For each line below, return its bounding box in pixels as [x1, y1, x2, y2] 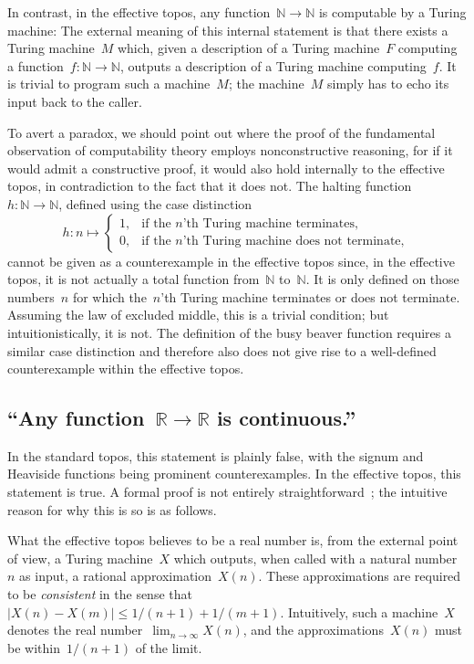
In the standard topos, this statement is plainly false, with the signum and [7, 446, 424, 465]
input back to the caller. [7, 91, 142, 111]
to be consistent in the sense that [7, 585, 192, 604]
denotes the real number [7, 620, 143, 639]
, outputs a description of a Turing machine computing [119, 56, 427, 75]
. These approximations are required [258, 566, 461, 585]
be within [7, 638, 60, 657]
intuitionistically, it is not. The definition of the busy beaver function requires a [7, 322, 451, 342]
